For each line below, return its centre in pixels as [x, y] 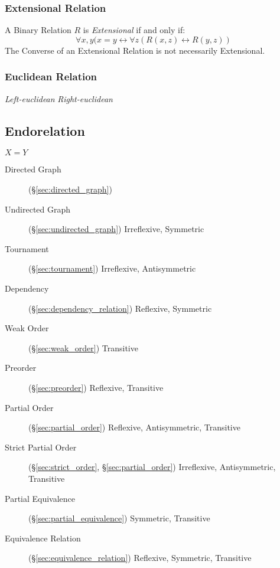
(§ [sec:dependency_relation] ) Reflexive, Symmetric [120, 308]
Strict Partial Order [41, 447]
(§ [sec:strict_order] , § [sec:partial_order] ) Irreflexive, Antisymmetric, [152, 467]
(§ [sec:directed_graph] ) [70, 189]
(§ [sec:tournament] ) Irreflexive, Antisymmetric [112, 268]
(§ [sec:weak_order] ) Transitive [83, 347]
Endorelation [45, 130]
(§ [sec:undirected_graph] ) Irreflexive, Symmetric [116, 229]
